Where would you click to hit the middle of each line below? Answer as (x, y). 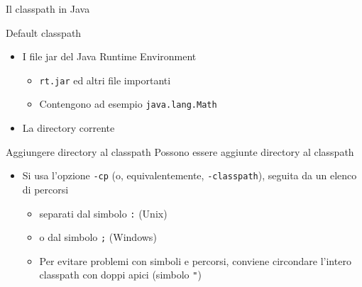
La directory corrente (68, 128)
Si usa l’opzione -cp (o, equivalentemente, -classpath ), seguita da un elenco (190, 175)
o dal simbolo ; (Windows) (98, 237)
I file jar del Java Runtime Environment (109, 56)
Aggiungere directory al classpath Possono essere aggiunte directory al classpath (180, 151)
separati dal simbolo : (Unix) (103, 213)
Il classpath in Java (48, 9)
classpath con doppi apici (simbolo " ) (120, 275)
